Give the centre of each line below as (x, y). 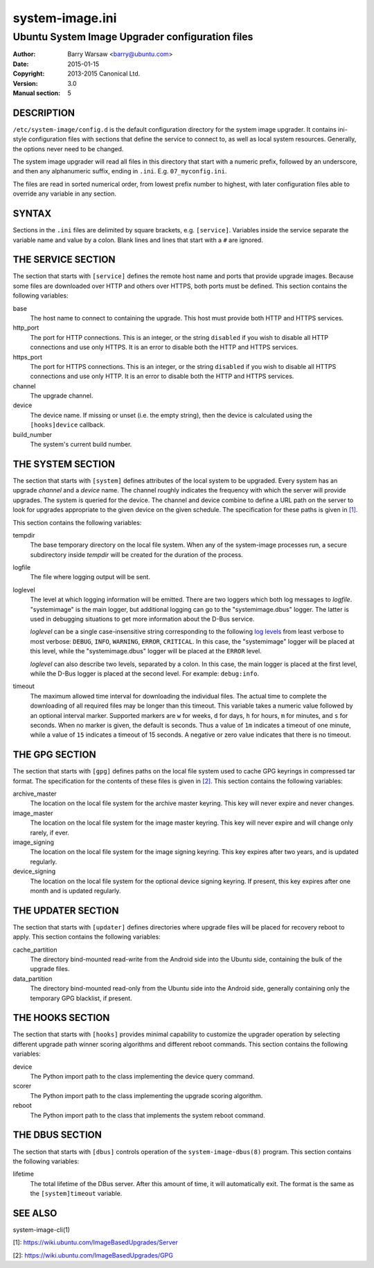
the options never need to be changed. (68, 148)
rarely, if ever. (50, 832)
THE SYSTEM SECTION (64, 464)
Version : (25, 83)
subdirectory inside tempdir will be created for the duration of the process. (137, 554)
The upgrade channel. (62, 396)
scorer (22, 1086)
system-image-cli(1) (42, 1230)
